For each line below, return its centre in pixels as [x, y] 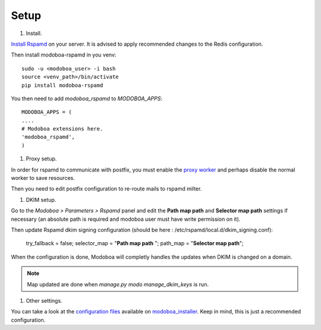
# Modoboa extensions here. [62, 129]
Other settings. [44, 300]
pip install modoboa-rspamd [62, 85]
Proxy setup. [41, 159]
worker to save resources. [43, 178]
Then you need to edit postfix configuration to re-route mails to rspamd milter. [106, 189]
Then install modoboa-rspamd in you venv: [64, 55]
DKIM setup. [41, 199]
